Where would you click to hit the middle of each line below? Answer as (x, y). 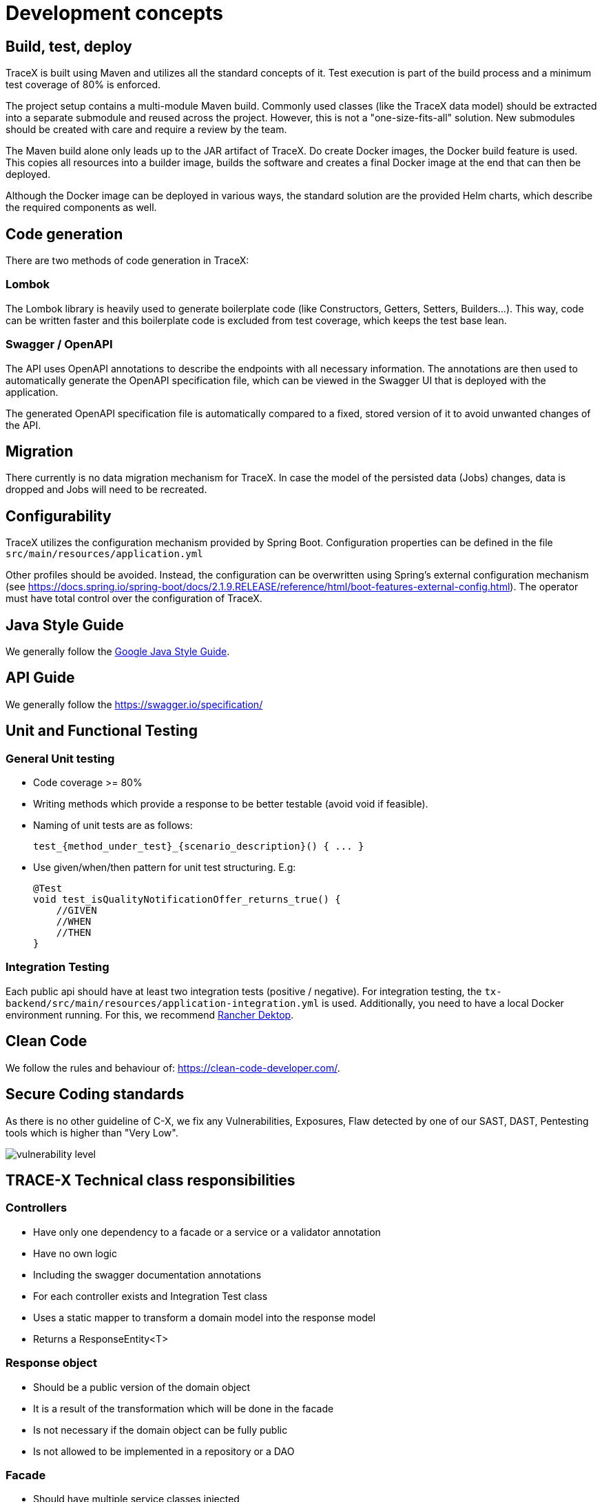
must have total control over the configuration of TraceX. (134, 599)
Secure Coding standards (95, 1094)
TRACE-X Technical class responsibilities (150, 1180)
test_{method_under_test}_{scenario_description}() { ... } (199, 847)
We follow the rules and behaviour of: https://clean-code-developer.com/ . (173, 1068)
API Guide (40, 678)
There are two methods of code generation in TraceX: (127, 261)
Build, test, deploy (69, 46)
